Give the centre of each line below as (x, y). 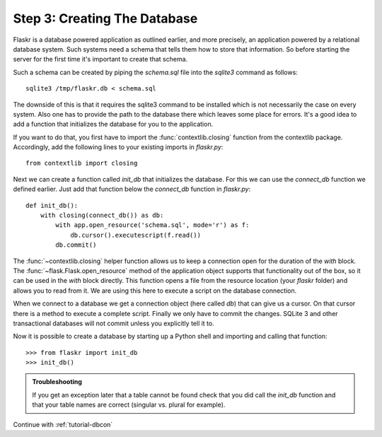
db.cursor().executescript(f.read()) (136, 235)
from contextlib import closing (82, 163)
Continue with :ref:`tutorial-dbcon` (63, 424)
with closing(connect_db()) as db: (102, 215)
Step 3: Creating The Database (105, 18)
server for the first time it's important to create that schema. (100, 59)
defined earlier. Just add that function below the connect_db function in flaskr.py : (132, 189)
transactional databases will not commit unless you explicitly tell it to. (114, 323)
